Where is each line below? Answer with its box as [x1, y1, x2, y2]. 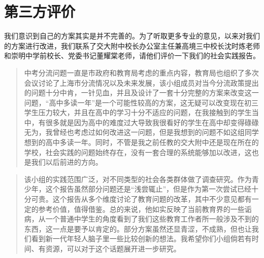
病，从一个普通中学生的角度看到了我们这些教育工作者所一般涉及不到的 [24, 213, 259, 224]
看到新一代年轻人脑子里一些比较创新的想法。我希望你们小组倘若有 [31, 233, 252, 244]
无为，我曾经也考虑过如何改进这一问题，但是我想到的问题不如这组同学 [24, 127, 259, 137]
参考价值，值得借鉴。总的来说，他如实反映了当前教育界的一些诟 [38, 203, 252, 214]
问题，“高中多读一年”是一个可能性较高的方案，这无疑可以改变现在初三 [24, 97, 259, 107]
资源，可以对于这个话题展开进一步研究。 [45, 243, 181, 253]
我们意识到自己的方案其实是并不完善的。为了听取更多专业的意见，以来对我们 [4, 30, 260, 41]
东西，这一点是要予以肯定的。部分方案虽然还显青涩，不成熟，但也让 [24, 223, 252, 234]
